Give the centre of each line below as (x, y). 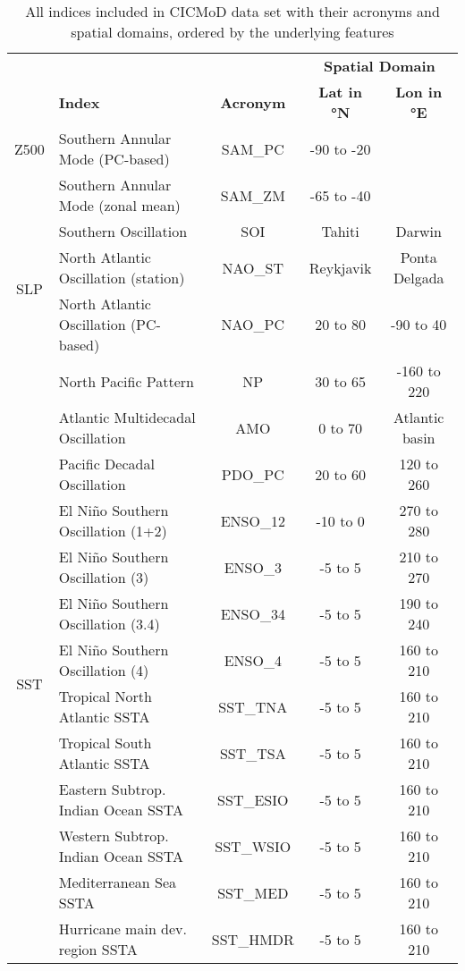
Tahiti (340, 231)
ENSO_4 (253, 660)
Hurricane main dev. (123, 929)
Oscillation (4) (104, 670)
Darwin (418, 231)
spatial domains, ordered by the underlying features (232, 32)
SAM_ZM (253, 195)
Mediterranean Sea (117, 882)
